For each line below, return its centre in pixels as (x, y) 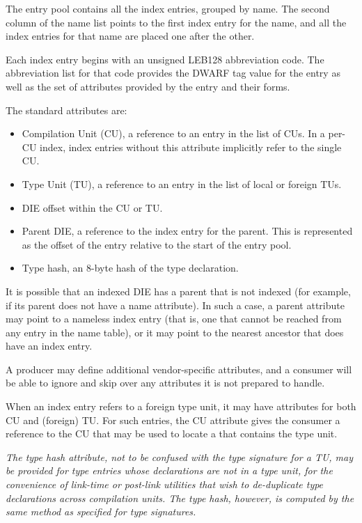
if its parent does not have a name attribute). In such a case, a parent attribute (175, 305)
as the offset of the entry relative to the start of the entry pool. (157, 244)
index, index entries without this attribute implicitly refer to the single (191, 147)
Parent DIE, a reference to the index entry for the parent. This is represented (187, 231)
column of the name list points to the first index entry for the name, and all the (176, 22)
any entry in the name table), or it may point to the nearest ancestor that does (175, 332)
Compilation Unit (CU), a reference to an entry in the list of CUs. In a (173, 133)
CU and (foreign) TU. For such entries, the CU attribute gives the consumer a (173, 420)
